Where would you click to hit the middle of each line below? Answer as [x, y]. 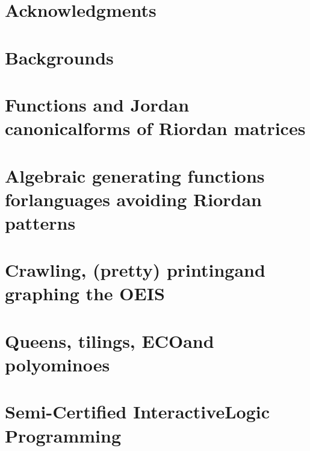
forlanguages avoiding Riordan [133, 199]
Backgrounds [59, 57]
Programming [63, 435]
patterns [40, 222]
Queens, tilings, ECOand [110, 340]
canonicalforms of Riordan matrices [155, 128]
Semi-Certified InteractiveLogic [137, 412]
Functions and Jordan [97, 104]
